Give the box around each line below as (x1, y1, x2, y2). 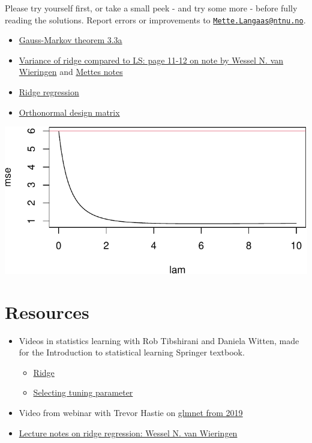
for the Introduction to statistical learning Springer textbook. (19, 346, 245, 358)
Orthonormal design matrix (19, 106, 120, 118)
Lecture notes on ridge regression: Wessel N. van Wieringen (19, 426, 238, 439)
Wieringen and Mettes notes (19, 65, 123, 78)
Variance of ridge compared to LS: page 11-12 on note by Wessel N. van (19, 53, 284, 66)
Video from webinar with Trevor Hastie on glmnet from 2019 (19, 406, 243, 418)
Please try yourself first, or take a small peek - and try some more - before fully (5, 2, 298, 14)
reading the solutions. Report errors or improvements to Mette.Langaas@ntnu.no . (5, 13, 306, 26)
